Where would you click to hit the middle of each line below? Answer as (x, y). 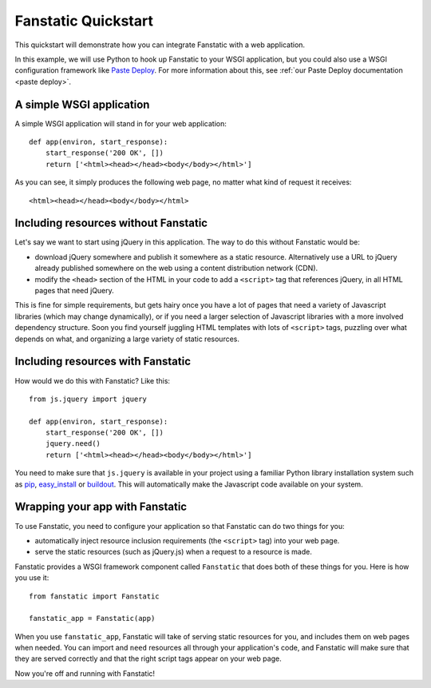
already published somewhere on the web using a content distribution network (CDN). (176, 268)
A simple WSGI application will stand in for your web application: (121, 123)
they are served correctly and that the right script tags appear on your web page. (148, 658)
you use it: (32, 578)
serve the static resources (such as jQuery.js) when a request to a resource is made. (174, 552)
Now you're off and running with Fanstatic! (85, 673)
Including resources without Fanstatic (111, 223)
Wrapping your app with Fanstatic (101, 507)
